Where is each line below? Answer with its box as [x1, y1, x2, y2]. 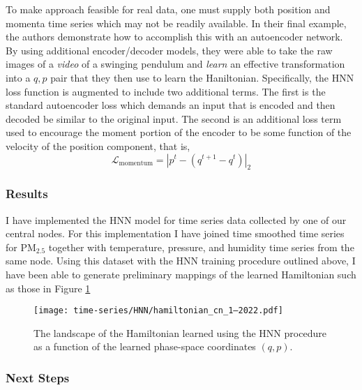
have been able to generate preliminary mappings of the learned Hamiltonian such [6, 267, 356, 281]
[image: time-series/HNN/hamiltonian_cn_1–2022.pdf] [33, 306, 283, 316]
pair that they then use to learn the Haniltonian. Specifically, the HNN [50, 70, 354, 84]
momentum [119, 159, 153, 167]
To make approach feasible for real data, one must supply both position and [6, 2, 331, 16]
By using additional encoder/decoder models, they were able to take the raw [6, 43, 333, 57]
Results [6, 185, 48, 202]
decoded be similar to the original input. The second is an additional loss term [6, 111, 342, 126]
